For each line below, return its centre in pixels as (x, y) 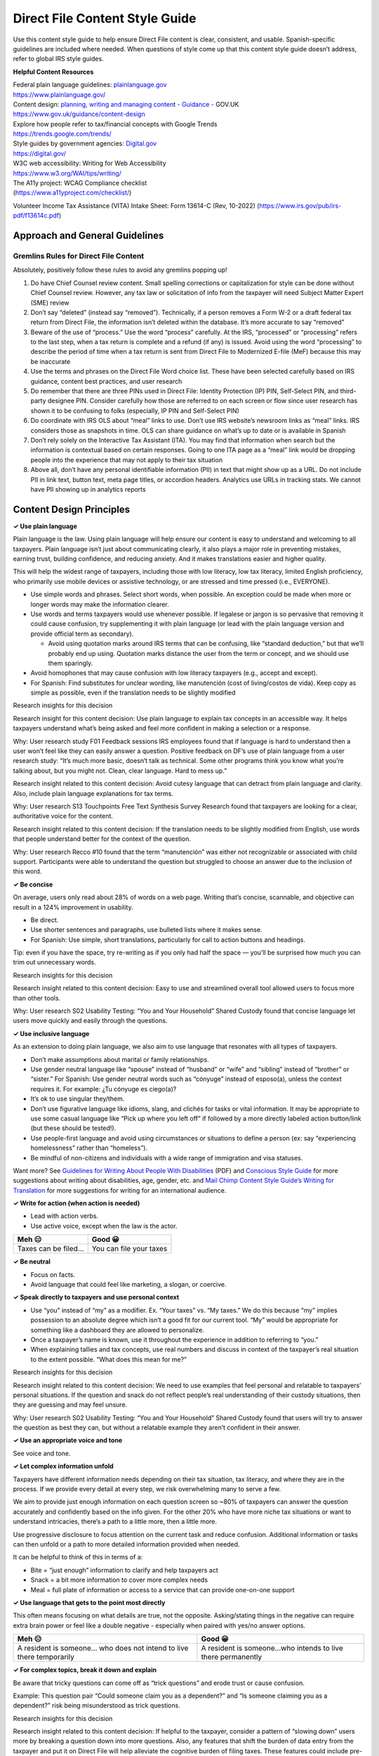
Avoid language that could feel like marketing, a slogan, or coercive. (128, 1285)
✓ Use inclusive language (51, 1033)
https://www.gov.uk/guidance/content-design (79, 114)
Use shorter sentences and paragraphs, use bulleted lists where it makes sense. (146, 930)
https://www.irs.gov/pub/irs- (300, 205)
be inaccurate (51, 361)
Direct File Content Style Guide (105, 18)
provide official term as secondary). (82, 634)
